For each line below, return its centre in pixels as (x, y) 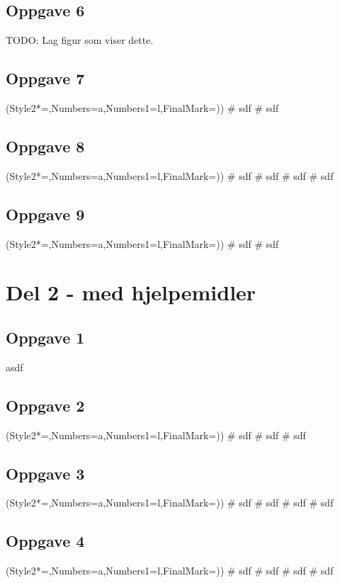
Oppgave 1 (45, 337)
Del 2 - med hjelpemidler (131, 292)
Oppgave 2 (45, 405)
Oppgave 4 (45, 541)
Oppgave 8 (45, 146)
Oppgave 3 (45, 473)
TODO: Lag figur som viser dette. (80, 40)
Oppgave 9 (45, 214)
